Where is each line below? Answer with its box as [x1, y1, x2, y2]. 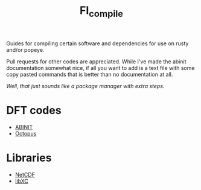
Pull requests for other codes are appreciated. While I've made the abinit [6, 58, 187, 65]
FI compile [79, 4, 124, 19]
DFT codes [6, 103, 62, 117]
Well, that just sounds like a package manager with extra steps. [6, 82, 165, 89]
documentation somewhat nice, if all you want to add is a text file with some [6, 64, 195, 71]
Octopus [14, 130, 37, 137]
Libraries [6, 151, 52, 165]
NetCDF [14, 171, 35, 178]
